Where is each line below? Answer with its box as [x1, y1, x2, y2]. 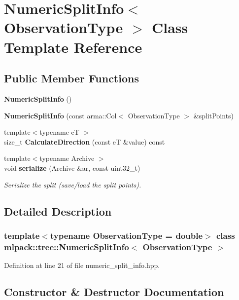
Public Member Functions [4, 71, 139, 86]
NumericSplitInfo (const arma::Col [4, 110, 117, 120]
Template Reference [4, 37, 142, 57]
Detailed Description [4, 203, 112, 219]
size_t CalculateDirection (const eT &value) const [4, 136, 165, 147]
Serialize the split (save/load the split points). [4, 179, 141, 189]
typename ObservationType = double [50, 229, 203, 241]
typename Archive [39, 153, 95, 163]
